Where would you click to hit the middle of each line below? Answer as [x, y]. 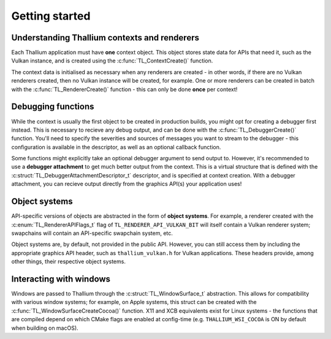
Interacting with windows [61, 279]
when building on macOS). [45, 328]
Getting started [51, 16]
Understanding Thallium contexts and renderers [105, 38]
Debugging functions [53, 107]
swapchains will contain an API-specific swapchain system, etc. [92, 233]
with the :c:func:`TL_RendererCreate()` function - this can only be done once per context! [124, 89]
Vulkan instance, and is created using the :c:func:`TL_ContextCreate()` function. [112, 61]
